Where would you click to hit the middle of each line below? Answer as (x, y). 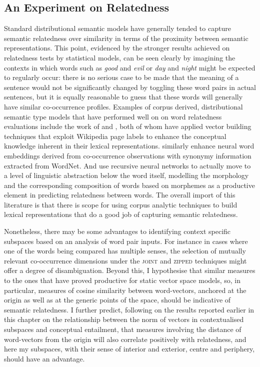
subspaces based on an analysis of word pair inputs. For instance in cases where (126, 241)
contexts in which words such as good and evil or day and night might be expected (130, 67)
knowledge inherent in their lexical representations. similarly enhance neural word (129, 146)
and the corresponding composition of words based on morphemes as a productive (129, 185)
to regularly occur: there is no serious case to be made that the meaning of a (121, 77)
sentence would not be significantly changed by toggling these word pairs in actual (130, 87)
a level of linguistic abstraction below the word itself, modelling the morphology (126, 175)
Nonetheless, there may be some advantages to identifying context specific (117, 231)
